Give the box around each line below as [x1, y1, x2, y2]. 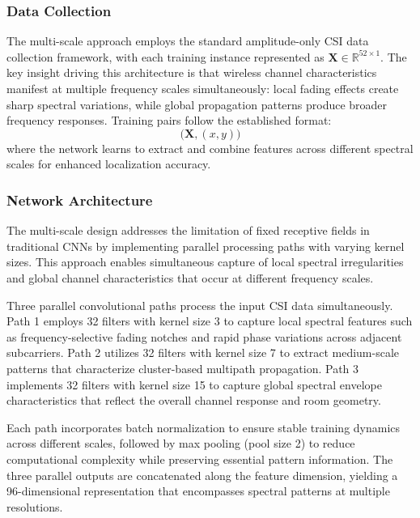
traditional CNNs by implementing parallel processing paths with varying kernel [6, 237, 405, 254]
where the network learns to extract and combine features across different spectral [6, 139, 414, 156]
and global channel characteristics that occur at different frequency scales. [6, 269, 374, 286]
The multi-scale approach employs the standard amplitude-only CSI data [6, 32, 369, 49]
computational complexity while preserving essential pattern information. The [6, 450, 393, 467]
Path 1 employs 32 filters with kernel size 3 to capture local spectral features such [6, 312, 413, 329]
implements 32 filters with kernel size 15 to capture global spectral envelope [6, 376, 382, 393]
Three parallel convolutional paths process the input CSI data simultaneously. [6, 296, 393, 313]
